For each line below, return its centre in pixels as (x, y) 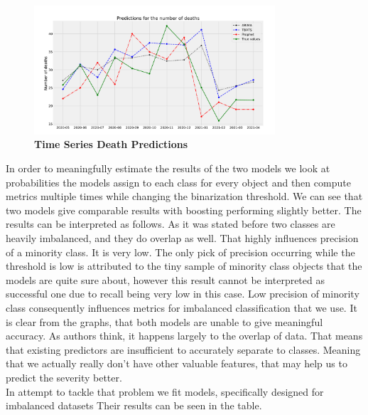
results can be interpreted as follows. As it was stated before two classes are (171, 224)
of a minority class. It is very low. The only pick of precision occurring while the (180, 252)
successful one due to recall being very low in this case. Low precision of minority (183, 294)
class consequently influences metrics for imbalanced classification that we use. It (182, 307)
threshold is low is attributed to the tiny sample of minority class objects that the (184, 266)
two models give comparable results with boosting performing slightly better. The (184, 210)
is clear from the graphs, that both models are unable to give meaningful (164, 321)
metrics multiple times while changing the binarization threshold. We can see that (184, 196)
